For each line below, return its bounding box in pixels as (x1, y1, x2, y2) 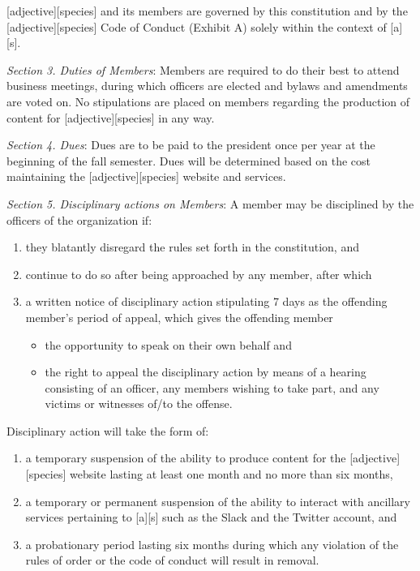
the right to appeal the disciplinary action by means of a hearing (45, 363, 366, 380)
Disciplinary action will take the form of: (6, 422, 209, 439)
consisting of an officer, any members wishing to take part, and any (45, 379, 379, 396)
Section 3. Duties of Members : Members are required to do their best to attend (6, 61, 400, 78)
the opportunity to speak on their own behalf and (45, 336, 292, 353)
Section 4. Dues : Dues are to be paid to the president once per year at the (6, 136, 375, 153)
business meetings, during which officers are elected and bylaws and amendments (6, 77, 408, 94)
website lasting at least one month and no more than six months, (69, 466, 393, 483)
